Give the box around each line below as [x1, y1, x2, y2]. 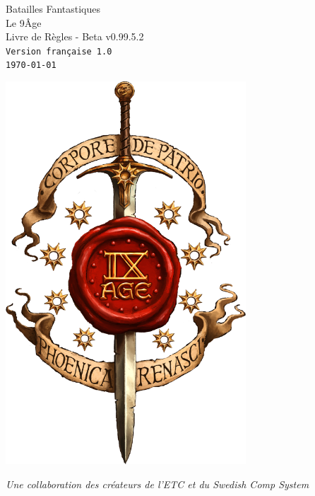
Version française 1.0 [6, 46, 112, 57]
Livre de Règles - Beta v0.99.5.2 [6, 29, 144, 44]
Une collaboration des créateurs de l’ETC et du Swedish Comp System [6, 476, 309, 491]
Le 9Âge [6, 15, 42, 30]
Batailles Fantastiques [6, 1, 101, 16]
